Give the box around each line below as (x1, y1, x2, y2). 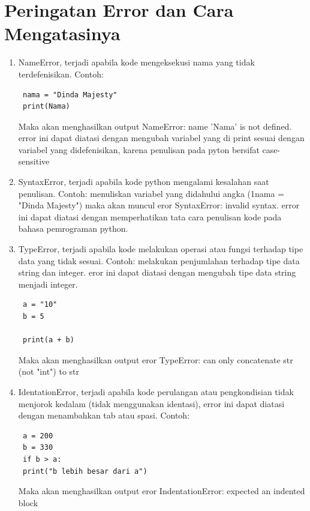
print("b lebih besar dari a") (22, 467, 148, 476)
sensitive (18, 155, 50, 168)
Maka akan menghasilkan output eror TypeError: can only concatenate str (18, 353, 293, 366)
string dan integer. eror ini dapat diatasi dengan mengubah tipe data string (18, 266, 296, 279)
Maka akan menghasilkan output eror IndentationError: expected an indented (18, 485, 305, 497)
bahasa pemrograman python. (18, 222, 128, 235)
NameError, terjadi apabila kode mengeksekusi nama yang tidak (18, 56, 255, 68)
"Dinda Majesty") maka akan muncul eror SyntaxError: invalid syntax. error (18, 199, 300, 211)
